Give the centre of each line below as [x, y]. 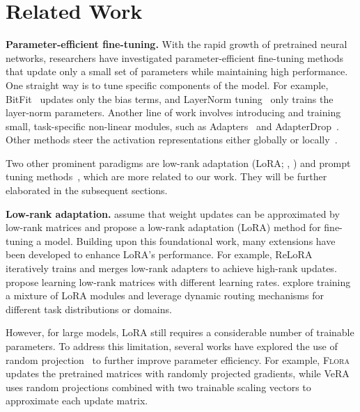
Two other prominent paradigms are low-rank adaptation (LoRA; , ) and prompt [178, 163]
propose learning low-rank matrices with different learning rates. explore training [178, 282]
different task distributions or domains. [89, 309]
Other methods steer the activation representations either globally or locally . [172, 140]
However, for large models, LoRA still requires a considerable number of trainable [180, 332]
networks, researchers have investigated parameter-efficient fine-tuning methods [175, 57]
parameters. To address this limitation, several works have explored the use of [172, 346]
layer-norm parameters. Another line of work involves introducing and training [173, 112]
